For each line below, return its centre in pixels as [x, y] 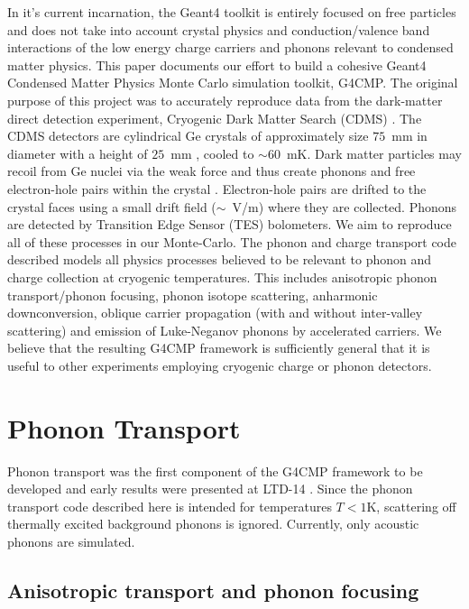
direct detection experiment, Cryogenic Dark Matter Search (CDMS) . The [215, 118]
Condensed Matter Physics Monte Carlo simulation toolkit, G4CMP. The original [233, 83]
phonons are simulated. [71, 541]
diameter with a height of [78, 153]
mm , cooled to [212, 153]
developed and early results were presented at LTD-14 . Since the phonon [210, 489]
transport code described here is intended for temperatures [170, 506]
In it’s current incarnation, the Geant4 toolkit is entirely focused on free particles [232, 12]
